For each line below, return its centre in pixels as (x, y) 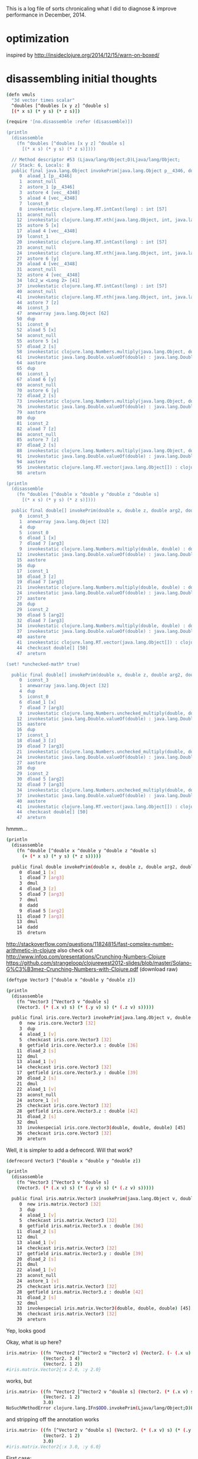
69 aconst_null (37, 385)
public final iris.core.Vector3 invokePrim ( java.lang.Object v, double (101, 1018)
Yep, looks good (26, 1331)
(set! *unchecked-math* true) (43, 664)
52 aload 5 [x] (37, 330)
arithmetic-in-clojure (31, 950)
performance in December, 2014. (46, 15)
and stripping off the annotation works (52, 1419)
